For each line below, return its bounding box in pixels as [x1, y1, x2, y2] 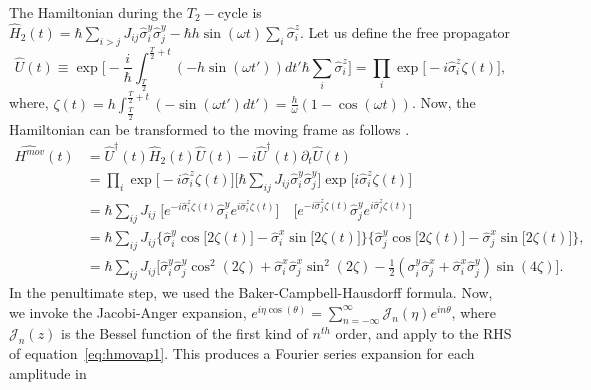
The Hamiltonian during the [9, 2, 183, 22]
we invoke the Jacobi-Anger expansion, [9, 301, 247, 322]
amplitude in [9, 362, 87, 383]
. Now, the [411, 92, 476, 113]
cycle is [217, 2, 262, 22]
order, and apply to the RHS [335, 323, 512, 344]
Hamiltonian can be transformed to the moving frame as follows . [9, 118, 410, 139]
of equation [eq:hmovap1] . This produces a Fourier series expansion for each [9, 343, 475, 364]
